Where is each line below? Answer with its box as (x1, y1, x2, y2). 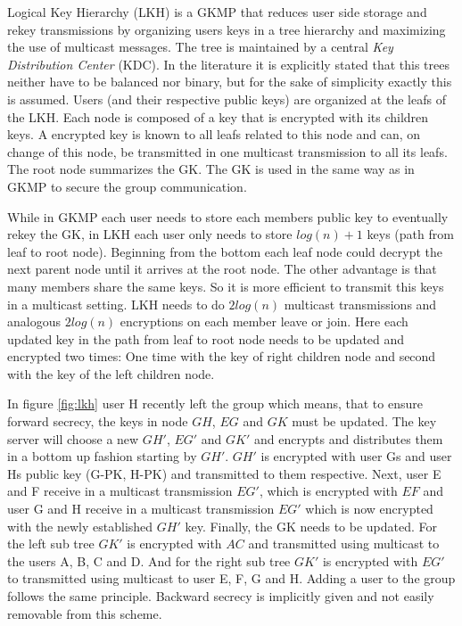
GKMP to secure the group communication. (7, 177, 247, 195)
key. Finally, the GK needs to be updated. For (185, 516, 438, 535)
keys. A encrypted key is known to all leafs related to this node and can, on (7, 125, 421, 144)
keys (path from (367, 225, 454, 243)
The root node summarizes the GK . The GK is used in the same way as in (7, 160, 415, 178)
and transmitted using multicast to (248, 534, 440, 553)
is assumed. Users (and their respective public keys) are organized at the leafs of (7, 89, 446, 108)
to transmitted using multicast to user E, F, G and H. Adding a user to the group (7, 569, 456, 588)
